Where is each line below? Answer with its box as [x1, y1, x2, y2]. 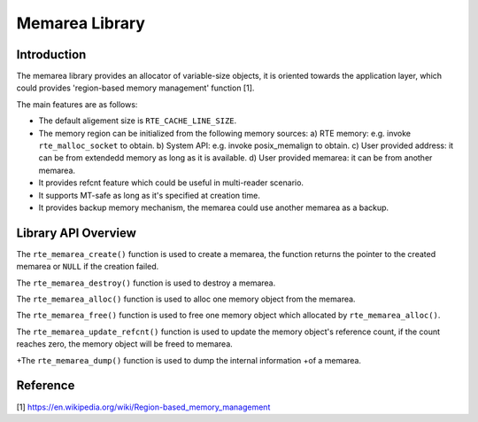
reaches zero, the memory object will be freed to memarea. [16, 339, 234, 349]
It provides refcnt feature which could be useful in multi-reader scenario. [38, 177, 305, 188]
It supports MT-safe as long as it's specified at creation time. [38, 190, 260, 200]
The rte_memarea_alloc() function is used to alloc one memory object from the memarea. [16, 293, 356, 305]
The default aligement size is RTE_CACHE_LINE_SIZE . [38, 115, 237, 126]
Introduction [16, 47, 87, 62]
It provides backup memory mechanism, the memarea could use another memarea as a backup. [38, 202, 389, 213]
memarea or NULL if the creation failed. [16, 262, 159, 272]
